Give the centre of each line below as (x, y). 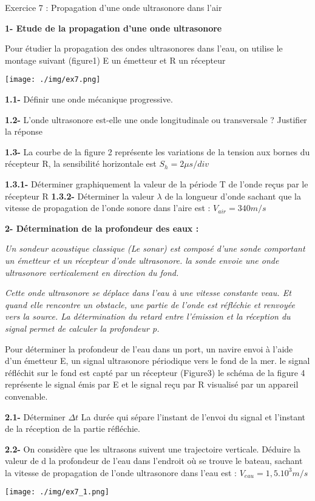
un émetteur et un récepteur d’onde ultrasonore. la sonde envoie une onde (142, 260)
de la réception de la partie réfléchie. (73, 429)
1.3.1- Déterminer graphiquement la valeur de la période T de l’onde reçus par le (157, 184)
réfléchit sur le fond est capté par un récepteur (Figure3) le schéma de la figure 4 (155, 372)
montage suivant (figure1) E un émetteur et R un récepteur (115, 60)
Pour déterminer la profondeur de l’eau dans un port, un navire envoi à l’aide (149, 348)
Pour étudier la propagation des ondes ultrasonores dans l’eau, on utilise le (144, 48)
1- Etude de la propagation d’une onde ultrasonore (113, 28)
